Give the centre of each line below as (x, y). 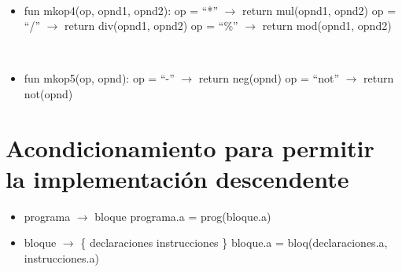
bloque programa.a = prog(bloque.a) (183, 216)
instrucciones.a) (61, 258)
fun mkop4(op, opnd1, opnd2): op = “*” (121, 10)
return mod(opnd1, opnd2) (327, 26)
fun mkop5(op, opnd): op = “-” (99, 78)
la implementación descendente (177, 178)
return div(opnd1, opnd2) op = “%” (151, 26)
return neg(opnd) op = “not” (269, 78)
